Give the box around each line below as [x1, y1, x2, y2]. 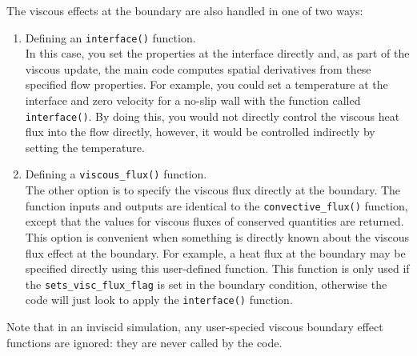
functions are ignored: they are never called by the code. [6, 334, 283, 350]
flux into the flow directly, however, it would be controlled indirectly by [25, 123, 375, 140]
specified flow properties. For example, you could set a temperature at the [25, 76, 388, 93]
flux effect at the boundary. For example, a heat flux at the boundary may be [25, 244, 406, 261]
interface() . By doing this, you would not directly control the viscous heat [25, 107, 400, 124]
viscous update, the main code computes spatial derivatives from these [25, 60, 371, 77]
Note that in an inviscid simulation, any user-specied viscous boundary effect [6, 318, 383, 335]
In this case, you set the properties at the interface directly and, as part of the [25, 45, 410, 62]
